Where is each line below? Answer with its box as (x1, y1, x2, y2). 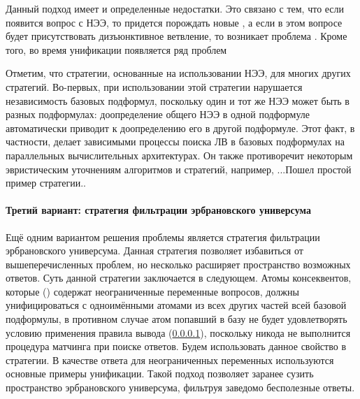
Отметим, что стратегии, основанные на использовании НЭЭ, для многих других (6, 66, 351, 80)
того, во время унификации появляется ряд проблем (6, 42, 227, 57)
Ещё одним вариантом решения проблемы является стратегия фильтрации (6, 229, 320, 244)
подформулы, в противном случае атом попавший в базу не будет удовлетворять (6, 312, 347, 326)
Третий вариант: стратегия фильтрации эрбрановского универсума (6, 203, 311, 217)
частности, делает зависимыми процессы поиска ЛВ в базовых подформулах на (6, 134, 345, 149)
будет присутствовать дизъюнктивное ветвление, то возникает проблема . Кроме (6, 29, 347, 43)
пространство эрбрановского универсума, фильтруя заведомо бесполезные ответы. (6, 380, 355, 395)
